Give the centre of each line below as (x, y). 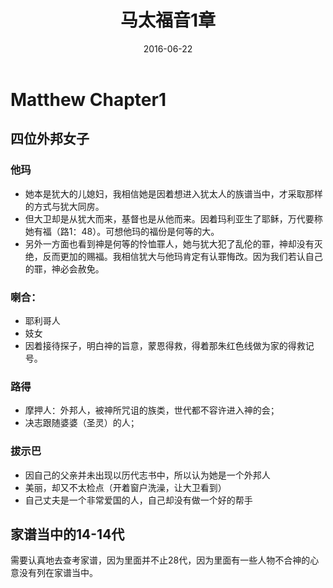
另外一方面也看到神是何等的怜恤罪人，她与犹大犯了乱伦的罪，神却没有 (169, 243)
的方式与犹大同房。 (64, 206)
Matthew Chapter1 (88, 99)
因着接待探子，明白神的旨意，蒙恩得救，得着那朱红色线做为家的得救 (165, 345)
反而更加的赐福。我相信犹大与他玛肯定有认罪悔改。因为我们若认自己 (182, 256)
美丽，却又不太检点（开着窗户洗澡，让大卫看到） (125, 487)
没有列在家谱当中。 (58, 573)
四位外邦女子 (50, 139)
